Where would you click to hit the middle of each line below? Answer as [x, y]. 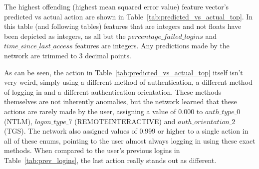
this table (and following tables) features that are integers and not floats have [123, 26]
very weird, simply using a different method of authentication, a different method [128, 82]
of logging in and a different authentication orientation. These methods [113, 91]
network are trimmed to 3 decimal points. [68, 55]
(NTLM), [18, 121]
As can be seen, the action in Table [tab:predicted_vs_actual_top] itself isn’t [124, 72]
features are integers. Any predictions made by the [152, 46]
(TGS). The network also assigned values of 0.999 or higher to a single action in [126, 131]
